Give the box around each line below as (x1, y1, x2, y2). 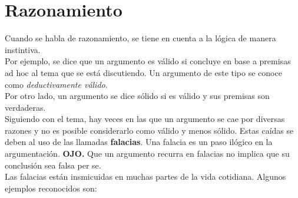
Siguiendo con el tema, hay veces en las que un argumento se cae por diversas (5, 113, 285, 125)
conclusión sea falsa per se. (5, 159, 101, 171)
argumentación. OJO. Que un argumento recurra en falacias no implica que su (5, 147, 290, 160)
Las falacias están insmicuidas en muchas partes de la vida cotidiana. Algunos (5, 170, 286, 183)
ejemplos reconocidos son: (5, 181, 97, 194)
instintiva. (5, 43, 41, 55)
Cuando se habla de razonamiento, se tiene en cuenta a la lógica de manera (5, 32, 276, 44)
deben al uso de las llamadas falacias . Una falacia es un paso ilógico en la (5, 136, 273, 148)
